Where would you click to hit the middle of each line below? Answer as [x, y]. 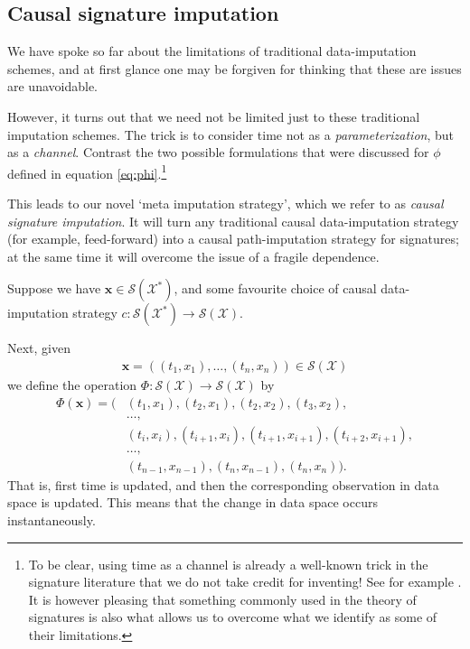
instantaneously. [52, 519]
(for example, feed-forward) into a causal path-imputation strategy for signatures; [233, 239]
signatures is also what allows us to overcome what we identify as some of [233, 617]
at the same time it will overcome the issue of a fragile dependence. [193, 256]
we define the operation [72, 385]
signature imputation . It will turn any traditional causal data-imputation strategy [233, 221]
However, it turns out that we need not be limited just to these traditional [214, 116]
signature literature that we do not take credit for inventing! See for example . [245, 582]
